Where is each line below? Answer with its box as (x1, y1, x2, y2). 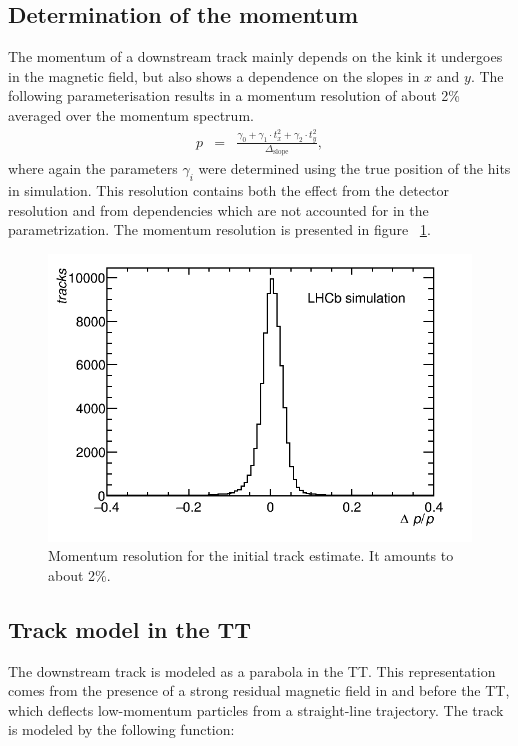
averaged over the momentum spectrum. (8, 104, 254, 125)
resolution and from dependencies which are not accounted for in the (8, 199, 429, 220)
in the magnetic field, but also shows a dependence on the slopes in (8, 65, 420, 86)
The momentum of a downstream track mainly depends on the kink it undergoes (8, 46, 503, 67)
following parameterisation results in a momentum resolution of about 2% (8, 85, 460, 106)
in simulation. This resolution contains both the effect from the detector (8, 179, 450, 200)
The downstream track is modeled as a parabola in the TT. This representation (8, 660, 496, 681)
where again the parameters (8, 158, 178, 179)
